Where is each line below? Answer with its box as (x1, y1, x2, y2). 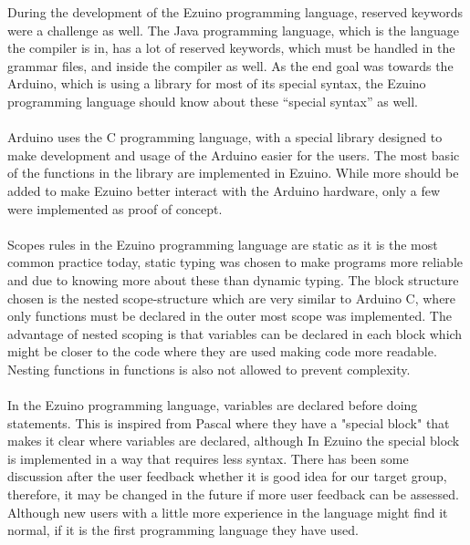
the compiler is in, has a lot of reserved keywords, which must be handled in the (7, 38, 455, 57)
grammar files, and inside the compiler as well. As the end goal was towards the (7, 56, 454, 75)
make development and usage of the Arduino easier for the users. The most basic (7, 145, 460, 164)
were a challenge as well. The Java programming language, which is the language (7, 20, 460, 39)
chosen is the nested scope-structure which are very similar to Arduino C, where (7, 288, 456, 307)
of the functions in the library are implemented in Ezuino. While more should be (7, 163, 459, 182)
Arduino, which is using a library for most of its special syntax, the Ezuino (7, 74, 426, 93)
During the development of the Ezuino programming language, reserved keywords (7, 3, 463, 21)
